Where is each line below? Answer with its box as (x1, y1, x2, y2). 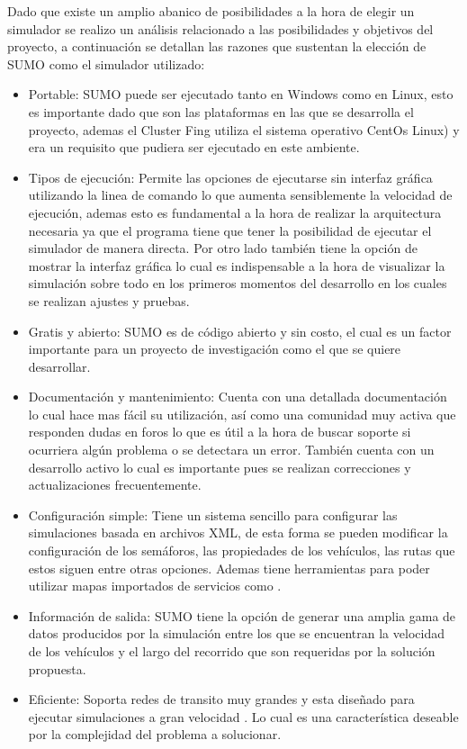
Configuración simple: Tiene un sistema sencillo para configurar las (28, 505, 398, 524)
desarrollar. (28, 356, 91, 375)
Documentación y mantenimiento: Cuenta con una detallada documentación (28, 387, 447, 406)
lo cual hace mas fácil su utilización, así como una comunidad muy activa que (28, 404, 456, 423)
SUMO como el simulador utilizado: (7, 54, 205, 73)
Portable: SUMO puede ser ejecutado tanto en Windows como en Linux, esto (28, 85, 454, 104)
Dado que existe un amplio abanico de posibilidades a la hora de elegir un (7, 2, 415, 20)
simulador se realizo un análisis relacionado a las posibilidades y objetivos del (7, 19, 434, 38)
